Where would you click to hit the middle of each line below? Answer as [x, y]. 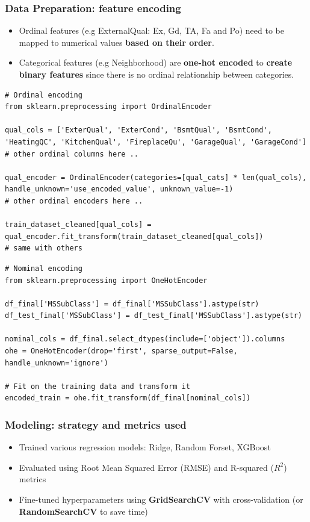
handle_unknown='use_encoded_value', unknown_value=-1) [119, 189]
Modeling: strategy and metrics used [96, 424]
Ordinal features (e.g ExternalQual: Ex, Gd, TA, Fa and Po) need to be [151, 30]
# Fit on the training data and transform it [98, 386]
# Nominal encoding [44, 268]
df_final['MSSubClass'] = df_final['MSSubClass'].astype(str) [132, 304]
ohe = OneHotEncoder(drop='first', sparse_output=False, [121, 351]
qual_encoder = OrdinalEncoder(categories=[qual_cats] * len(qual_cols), [156, 177]
